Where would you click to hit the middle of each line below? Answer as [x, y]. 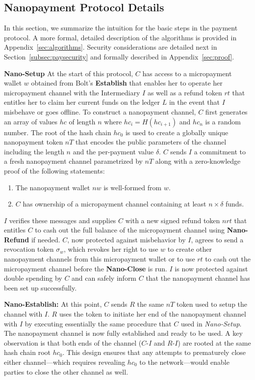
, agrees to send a [217, 239]
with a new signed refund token [173, 220]
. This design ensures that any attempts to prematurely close [154, 352]
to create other [190, 249]
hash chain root [27, 352]
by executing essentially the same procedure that [98, 323]
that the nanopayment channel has [198, 278]
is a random [223, 121]
